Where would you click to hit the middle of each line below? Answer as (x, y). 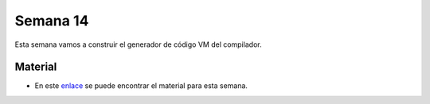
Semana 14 (52, 21)
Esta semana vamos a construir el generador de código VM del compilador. (138, 44)
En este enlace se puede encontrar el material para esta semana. (141, 86)
